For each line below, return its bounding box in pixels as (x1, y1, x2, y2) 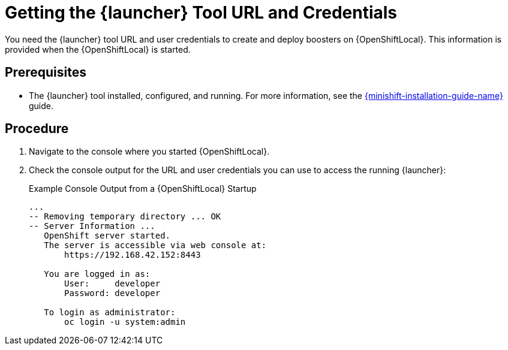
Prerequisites (5, 65, 86, 80)
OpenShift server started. (44, 231, 171, 241)
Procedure (5, 121, 69, 137)
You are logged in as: (44, 269, 151, 279)
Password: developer (64, 288, 161, 298)
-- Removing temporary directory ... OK (29, 212, 221, 222)
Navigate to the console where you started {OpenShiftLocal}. (29, 146, 270, 157)
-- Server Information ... (29, 221, 155, 231)
